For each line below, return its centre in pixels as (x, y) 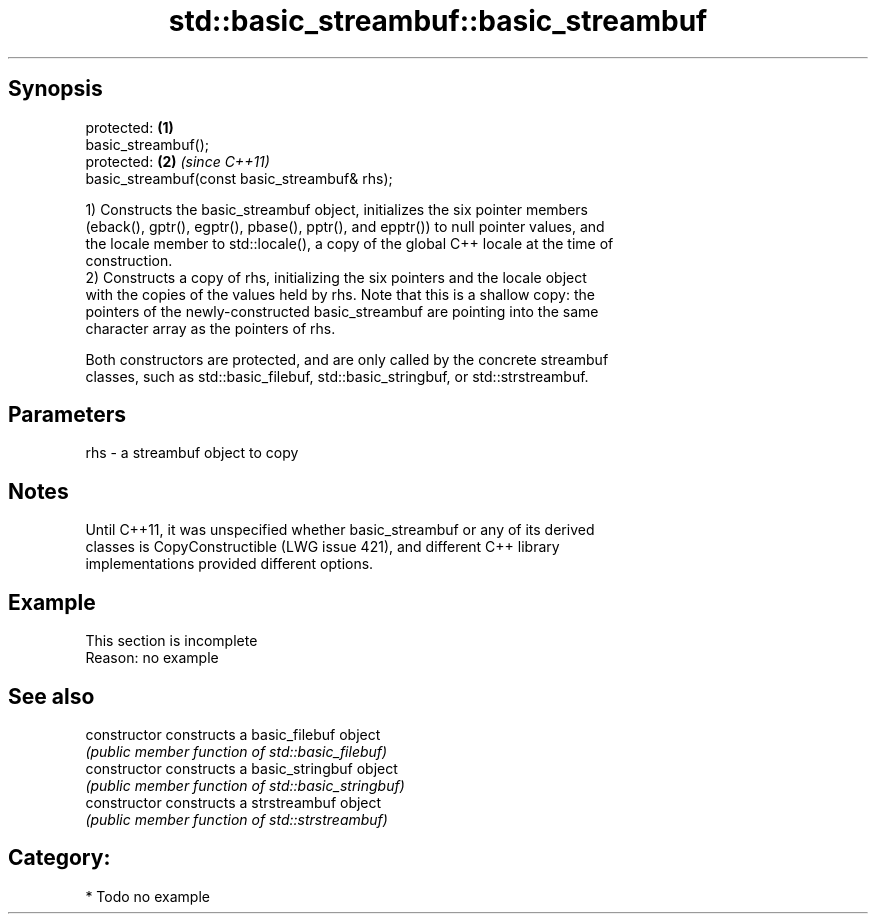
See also (51, 696)
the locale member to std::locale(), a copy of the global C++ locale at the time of (349, 243)
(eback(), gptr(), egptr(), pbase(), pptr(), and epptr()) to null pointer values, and (345, 226)
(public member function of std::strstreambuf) (236, 819)
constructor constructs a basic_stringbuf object (241, 768)
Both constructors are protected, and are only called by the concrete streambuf (347, 359)
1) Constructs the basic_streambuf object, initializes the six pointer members (336, 209)
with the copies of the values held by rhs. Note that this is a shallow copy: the (340, 294)
